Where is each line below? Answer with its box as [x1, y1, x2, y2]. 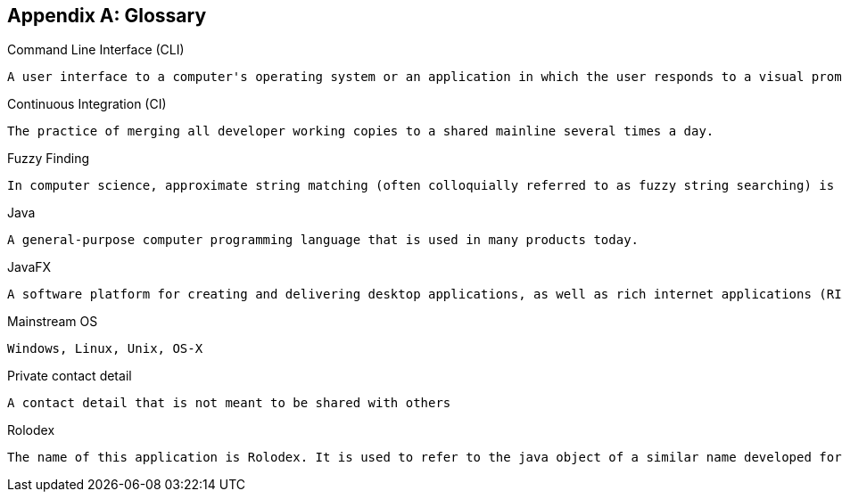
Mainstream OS [7, 314, 98, 330]
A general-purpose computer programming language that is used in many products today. [7, 233, 640, 248]
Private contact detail [7, 368, 132, 384]
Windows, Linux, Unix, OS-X [7, 341, 203, 356]
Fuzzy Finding [7, 151, 90, 167]
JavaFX [7, 259, 52, 275]
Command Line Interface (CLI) [7, 42, 185, 58]
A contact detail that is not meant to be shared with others [7, 396, 451, 411]
